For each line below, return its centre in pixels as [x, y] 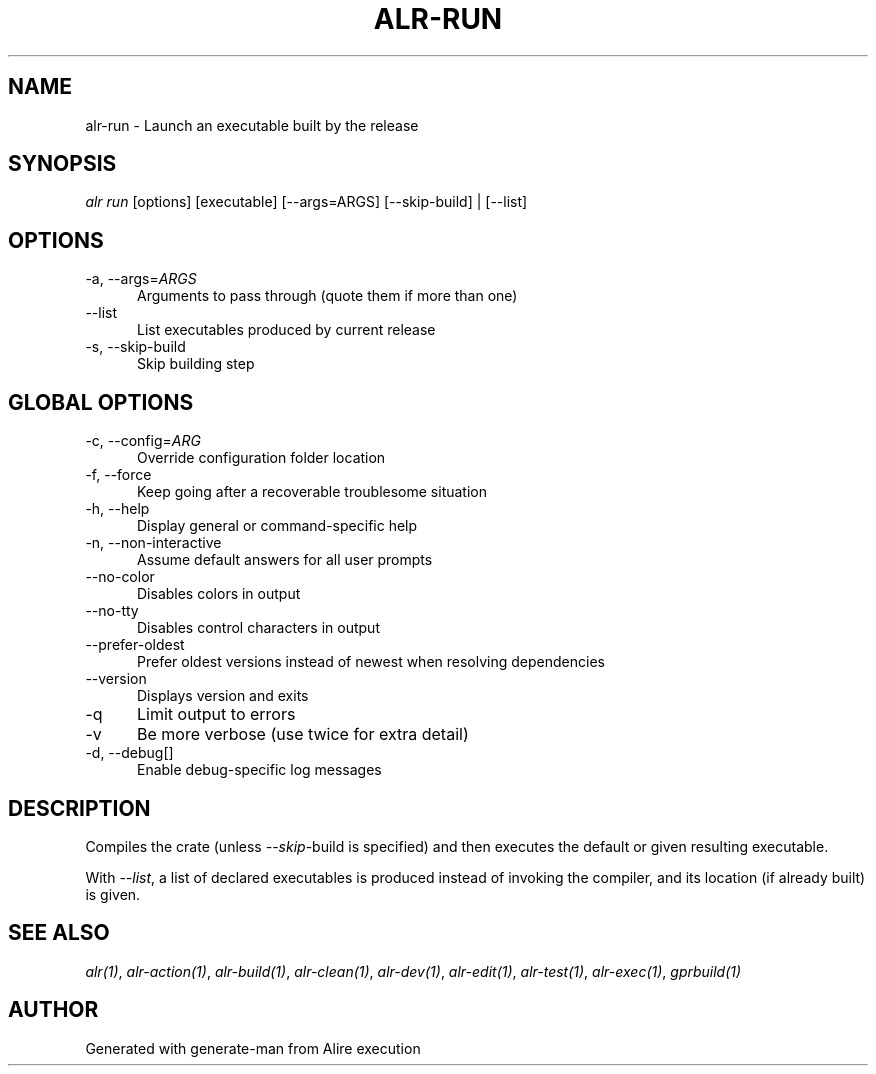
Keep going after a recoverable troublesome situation [312, 492]
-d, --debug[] [129, 753]
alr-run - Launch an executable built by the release [252, 125]
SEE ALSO [59, 933]
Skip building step [196, 364]
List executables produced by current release [286, 330]
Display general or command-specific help [277, 526]
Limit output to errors [216, 714]
